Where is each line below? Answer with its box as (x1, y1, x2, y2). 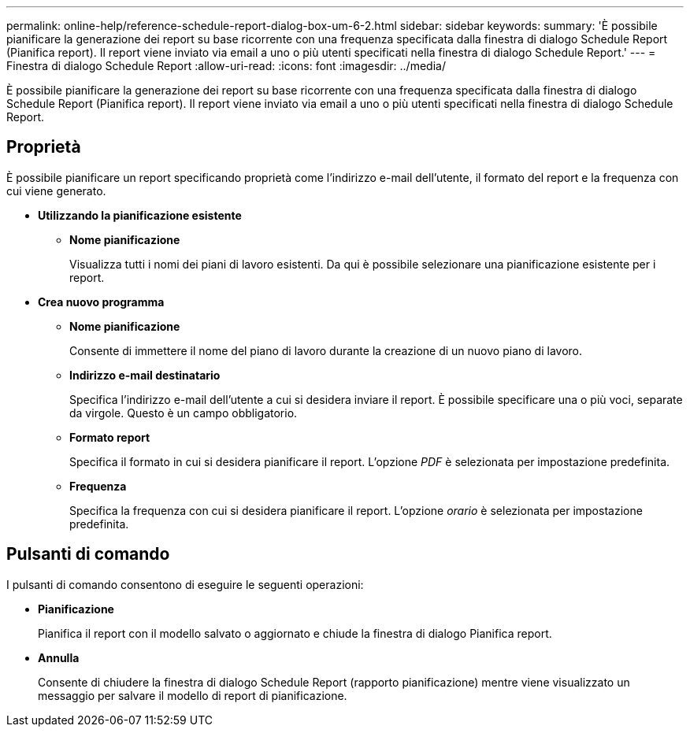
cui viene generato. (6, 183, 106, 198)
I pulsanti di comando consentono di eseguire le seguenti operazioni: (6, 577, 364, 591)
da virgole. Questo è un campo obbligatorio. (69, 405, 298, 420)
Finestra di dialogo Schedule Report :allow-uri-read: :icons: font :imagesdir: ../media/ (6, 59, 446, 72)
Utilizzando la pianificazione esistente (38, 208, 242, 222)
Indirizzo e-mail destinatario (69, 368, 221, 382)
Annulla (38, 650, 80, 665)
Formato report (69, 430, 150, 444)
